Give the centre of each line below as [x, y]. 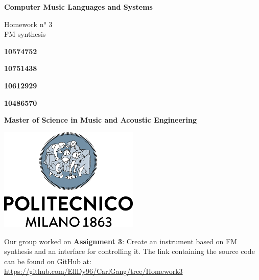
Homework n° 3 [28, 24]
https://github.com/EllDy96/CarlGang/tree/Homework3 [93, 271]
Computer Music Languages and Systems [78, 7]
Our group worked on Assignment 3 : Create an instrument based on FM [121, 241]
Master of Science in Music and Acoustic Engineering [100, 120]
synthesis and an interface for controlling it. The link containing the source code [129, 251]
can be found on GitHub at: [48, 261]
